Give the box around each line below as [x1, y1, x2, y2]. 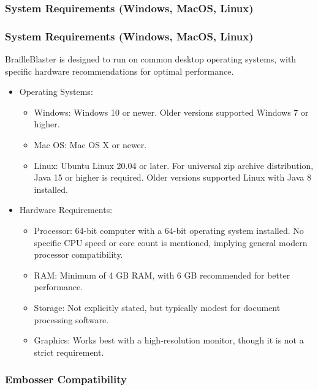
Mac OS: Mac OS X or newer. [34, 138, 147, 151]
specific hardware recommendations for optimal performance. [5, 64, 234, 77]
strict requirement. [34, 345, 104, 358]
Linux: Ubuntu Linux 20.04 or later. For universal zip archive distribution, [34, 159, 314, 171]
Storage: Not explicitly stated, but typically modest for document [34, 301, 281, 313]
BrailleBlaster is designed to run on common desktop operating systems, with [5, 53, 297, 66]
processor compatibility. [34, 248, 123, 261]
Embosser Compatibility [5, 372, 127, 387]
